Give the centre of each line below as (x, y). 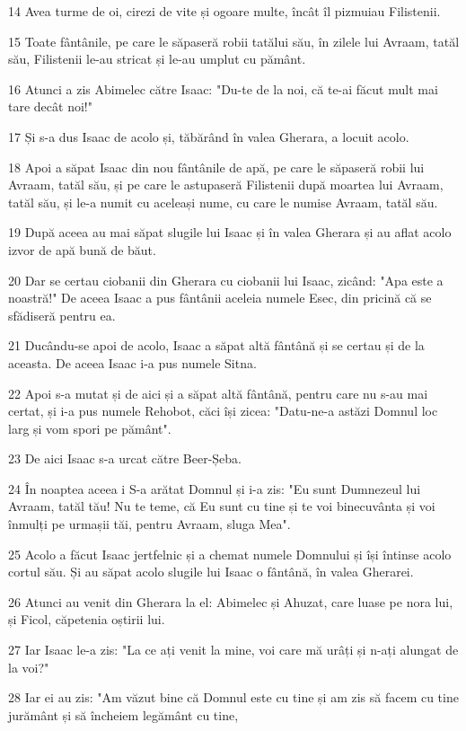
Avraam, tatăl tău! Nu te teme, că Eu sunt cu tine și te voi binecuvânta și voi (222, 506)
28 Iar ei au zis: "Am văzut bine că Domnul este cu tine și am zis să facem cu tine (233, 697)
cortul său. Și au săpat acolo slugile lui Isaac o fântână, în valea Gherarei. (211, 572)
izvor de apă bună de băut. (82, 249)
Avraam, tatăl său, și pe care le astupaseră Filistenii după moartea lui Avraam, (226, 185)
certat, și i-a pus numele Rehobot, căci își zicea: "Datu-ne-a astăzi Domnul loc (223, 411)
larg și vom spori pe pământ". (90, 428)
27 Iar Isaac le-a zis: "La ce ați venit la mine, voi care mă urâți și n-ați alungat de (233, 650)
